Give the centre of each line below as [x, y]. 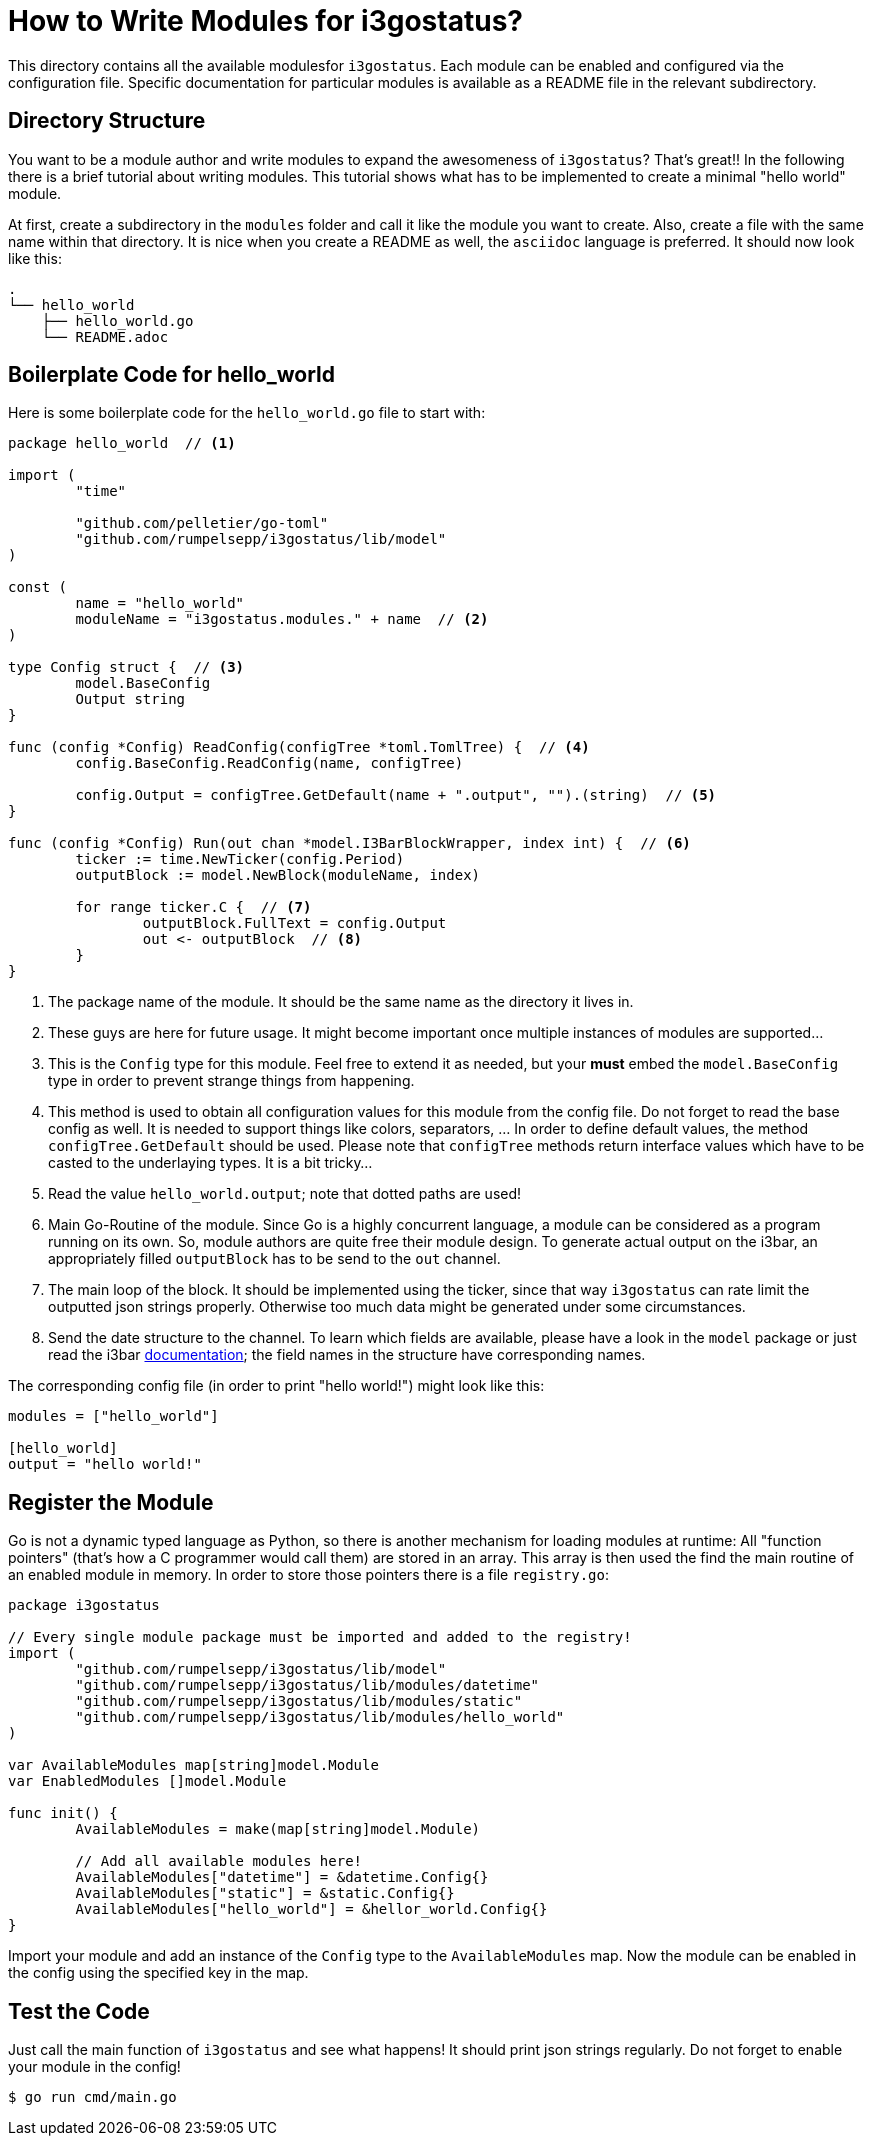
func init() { [63, 1813]
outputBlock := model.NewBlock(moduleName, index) [278, 875]
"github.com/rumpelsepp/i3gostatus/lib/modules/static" [299, 1701]
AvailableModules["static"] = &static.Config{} [265, 1893]
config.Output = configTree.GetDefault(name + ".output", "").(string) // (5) [396, 795]
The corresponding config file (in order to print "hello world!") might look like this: [276, 1386]
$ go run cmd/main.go [92, 2097]
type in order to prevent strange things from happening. [231, 1081]
